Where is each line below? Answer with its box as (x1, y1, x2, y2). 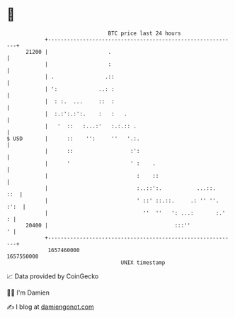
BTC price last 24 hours (108, 30, 181, 37)
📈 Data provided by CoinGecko (6, 272, 99, 280)
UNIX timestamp (120, 259, 166, 266)
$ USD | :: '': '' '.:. (6, 135, 140, 142)
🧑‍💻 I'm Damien (6, 288, 50, 297)
